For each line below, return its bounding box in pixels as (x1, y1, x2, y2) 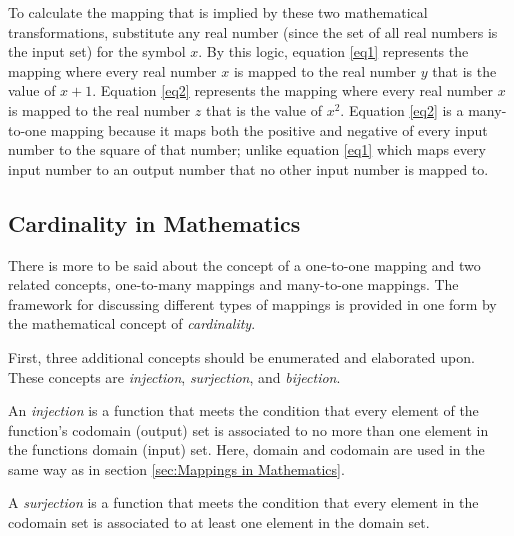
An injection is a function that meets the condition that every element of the (8, 400, 479, 421)
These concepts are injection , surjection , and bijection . (8, 366, 341, 387)
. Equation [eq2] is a (340, 99, 464, 120)
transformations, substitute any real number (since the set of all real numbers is (8, 21, 498, 42)
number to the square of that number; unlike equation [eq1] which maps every (8, 139, 486, 160)
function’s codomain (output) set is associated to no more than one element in (8, 419, 489, 440)
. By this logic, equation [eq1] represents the (198, 41, 469, 62)
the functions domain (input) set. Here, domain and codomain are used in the (8, 439, 485, 460)
